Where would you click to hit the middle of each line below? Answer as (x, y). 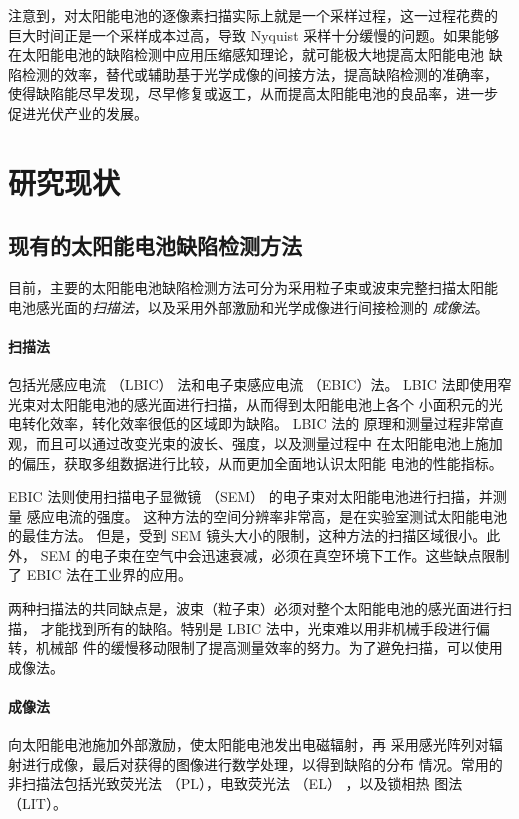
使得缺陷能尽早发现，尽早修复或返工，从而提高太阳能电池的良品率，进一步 (253, 93)
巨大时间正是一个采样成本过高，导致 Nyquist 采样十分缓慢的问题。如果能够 (254, 34)
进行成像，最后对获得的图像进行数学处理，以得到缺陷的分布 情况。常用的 (262, 763)
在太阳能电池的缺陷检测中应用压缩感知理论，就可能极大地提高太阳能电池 (246, 54)
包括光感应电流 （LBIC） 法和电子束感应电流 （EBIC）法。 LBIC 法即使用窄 (260, 384)
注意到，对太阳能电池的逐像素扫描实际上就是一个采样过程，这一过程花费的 (253, 15)
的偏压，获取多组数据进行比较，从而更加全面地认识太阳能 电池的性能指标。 (255, 462)
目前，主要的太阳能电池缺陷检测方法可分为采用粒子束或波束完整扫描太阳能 (253, 287)
